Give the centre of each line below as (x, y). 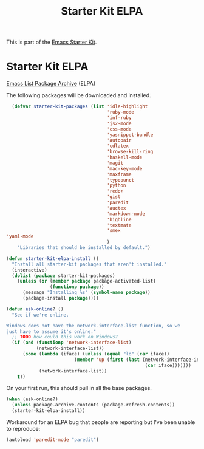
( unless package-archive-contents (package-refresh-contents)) (93, 405)
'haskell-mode (124, 157)
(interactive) (29, 270)
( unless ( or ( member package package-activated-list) (87, 281)
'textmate (119, 225)
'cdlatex (118, 146)
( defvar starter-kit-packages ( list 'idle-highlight (80, 107)
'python (116, 186)
